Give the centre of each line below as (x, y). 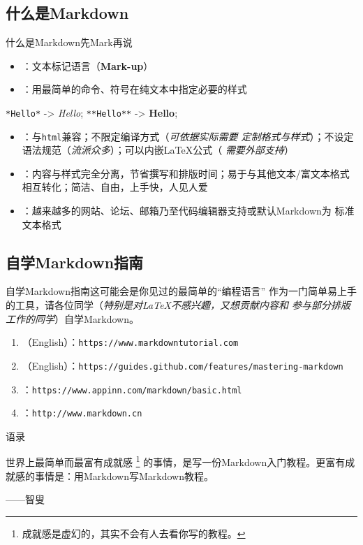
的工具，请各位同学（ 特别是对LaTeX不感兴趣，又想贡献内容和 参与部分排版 (178, 305)
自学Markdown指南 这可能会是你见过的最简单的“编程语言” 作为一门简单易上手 (181, 291)
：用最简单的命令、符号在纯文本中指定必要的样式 (134, 89)
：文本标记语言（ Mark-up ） (88, 65)
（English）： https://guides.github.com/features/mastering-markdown (183, 365)
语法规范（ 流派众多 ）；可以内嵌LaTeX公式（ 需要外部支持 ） (158, 150)
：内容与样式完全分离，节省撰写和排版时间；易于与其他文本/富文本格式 (186, 173)
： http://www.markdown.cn (82, 413)
